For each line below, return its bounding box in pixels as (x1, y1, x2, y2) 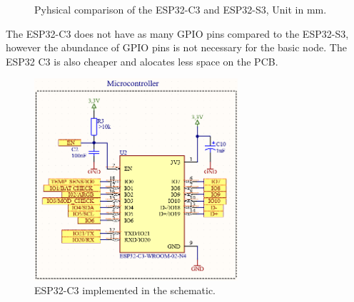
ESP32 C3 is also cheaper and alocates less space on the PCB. (6, 53, 278, 68)
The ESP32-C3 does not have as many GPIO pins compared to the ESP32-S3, (6, 26, 349, 41)
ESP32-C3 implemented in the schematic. (34, 283, 216, 298)
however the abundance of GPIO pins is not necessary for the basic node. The (6, 40, 347, 55)
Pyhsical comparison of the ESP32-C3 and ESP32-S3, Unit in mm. (34, 2, 327, 16)
